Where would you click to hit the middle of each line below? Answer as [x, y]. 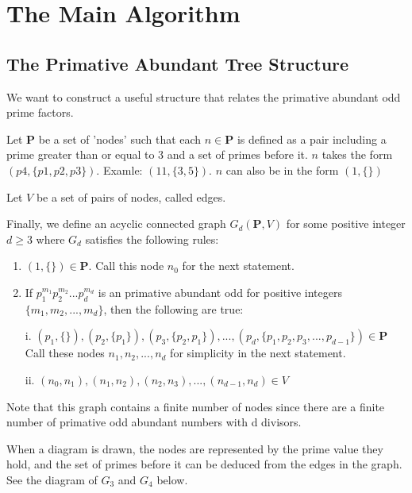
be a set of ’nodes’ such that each [120, 139]
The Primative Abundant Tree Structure [178, 63]
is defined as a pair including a [312, 139]
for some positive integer [346, 223]
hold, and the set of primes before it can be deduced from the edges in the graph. [204, 464]
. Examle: [119, 169]
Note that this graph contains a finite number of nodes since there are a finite [196, 406]
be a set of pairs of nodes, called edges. [131, 196]
